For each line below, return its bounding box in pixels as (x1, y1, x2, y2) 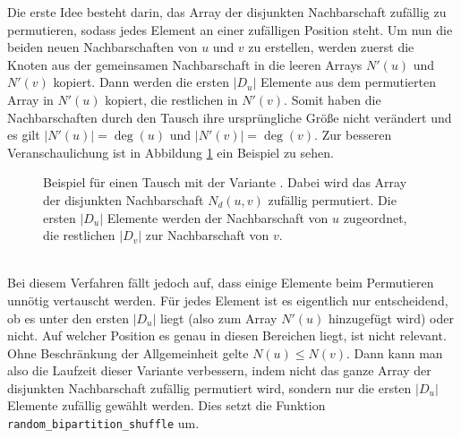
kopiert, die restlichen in (105, 90, 238, 108)
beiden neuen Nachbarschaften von (7, 38, 198, 56)
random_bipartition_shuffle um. (7, 414, 200, 433)
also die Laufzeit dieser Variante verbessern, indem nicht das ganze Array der (7, 361, 431, 380)
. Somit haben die (284, 90, 381, 108)
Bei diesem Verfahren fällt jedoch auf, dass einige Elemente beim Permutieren (7, 273, 434, 292)
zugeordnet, (343, 208, 407, 227)
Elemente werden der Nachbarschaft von (107, 208, 329, 227)
